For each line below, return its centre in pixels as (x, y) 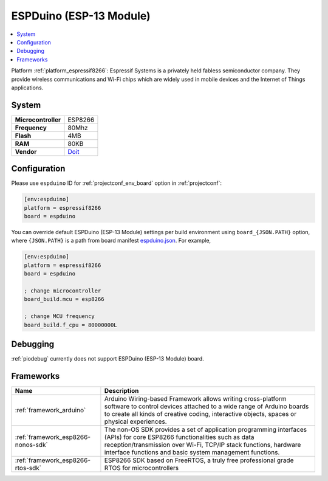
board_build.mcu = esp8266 (64, 299)
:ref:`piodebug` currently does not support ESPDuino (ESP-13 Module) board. (108, 359)
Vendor (26, 151)
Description (121, 390)
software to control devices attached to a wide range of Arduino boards (207, 406)
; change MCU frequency (60, 317)
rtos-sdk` (28, 468)
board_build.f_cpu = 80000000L (71, 325)
